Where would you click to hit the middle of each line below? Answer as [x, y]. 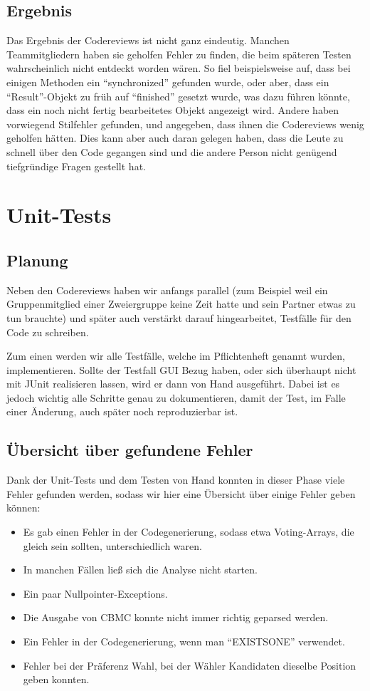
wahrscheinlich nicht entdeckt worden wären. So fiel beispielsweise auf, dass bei [179, 68]
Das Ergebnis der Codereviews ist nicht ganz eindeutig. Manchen [148, 40]
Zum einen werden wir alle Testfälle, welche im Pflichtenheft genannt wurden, [176, 356]
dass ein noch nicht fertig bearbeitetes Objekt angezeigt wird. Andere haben [173, 110]
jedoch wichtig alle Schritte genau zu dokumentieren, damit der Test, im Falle [176, 397]
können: [23, 508]
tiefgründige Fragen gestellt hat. [76, 166]
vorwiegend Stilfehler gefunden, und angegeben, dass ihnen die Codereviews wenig [185, 124]
